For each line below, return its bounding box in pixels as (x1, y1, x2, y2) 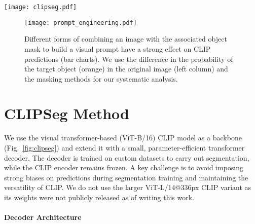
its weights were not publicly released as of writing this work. (4, 192, 195, 202)
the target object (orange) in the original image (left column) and (24, 63, 228, 74)
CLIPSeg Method (4, 103, 129, 124)
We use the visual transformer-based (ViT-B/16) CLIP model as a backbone (4, 132, 242, 143)
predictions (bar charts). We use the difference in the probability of (24, 53, 233, 64)
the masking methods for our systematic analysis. (24, 73, 178, 84)
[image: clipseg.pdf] (4, 4, 77, 11)
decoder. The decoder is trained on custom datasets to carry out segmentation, (4, 152, 249, 163)
